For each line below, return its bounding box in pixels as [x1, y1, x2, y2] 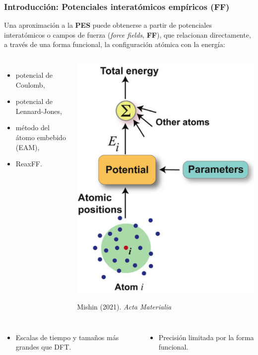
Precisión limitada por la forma [158, 332, 254, 342]
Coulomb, [15, 79, 45, 90]
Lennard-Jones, [15, 105, 62, 116]
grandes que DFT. [15, 342, 71, 352]
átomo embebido [15, 132, 66, 142]
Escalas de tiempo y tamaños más [15, 332, 119, 342]
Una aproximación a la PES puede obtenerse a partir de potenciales [4, 20, 212, 30]
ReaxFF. [15, 158, 42, 169]
